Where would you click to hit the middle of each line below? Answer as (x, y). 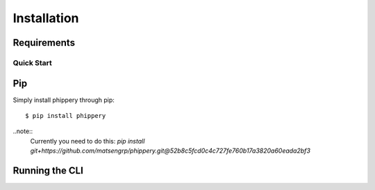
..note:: (23, 131)
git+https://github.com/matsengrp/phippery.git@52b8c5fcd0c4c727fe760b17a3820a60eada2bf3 (170, 151)
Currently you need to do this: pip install (87, 141)
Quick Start (32, 62)
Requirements (44, 43)
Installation (46, 18)
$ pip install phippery (66, 116)
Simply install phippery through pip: (64, 100)
